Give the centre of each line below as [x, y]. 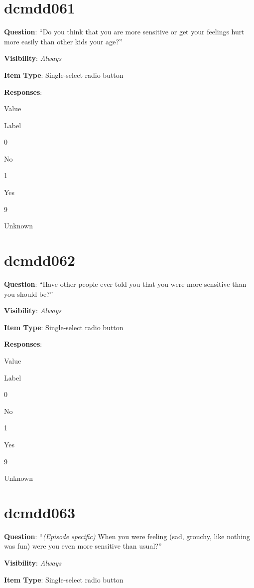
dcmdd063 [40, 512]
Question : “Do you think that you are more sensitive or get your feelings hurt [124, 32]
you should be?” [29, 294]
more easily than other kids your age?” [63, 41]
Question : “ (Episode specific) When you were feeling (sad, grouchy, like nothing [127, 536]
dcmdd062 [40, 260]
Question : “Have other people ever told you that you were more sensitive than [125, 284]
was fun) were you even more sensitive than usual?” [83, 546]
